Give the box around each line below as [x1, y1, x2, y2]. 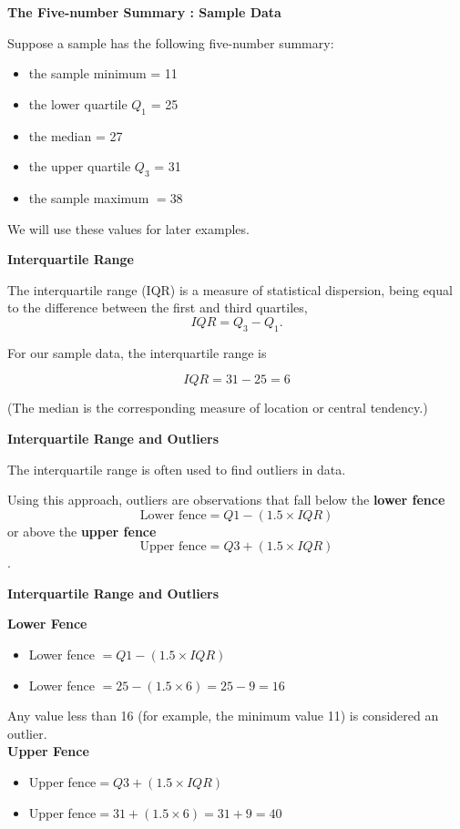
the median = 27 [28, 126, 123, 145]
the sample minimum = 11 [28, 64, 178, 83]
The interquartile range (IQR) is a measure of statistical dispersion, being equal [7, 280, 453, 299]
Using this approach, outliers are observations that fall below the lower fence [7, 490, 445, 509]
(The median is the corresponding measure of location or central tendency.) [7, 398, 428, 417]
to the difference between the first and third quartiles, [7, 298, 308, 317]
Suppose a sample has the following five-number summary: [7, 33, 334, 52]
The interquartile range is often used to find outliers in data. [7, 459, 346, 478]
